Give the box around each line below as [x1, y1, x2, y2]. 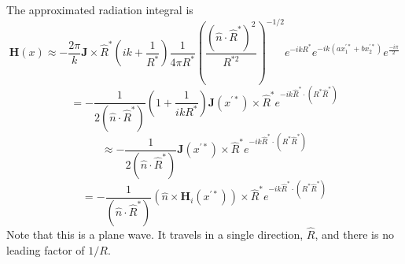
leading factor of [6, 241, 85, 258]
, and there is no [315, 226, 394, 243]
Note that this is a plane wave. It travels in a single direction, [6, 226, 304, 243]
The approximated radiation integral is [6, 2, 193, 17]
